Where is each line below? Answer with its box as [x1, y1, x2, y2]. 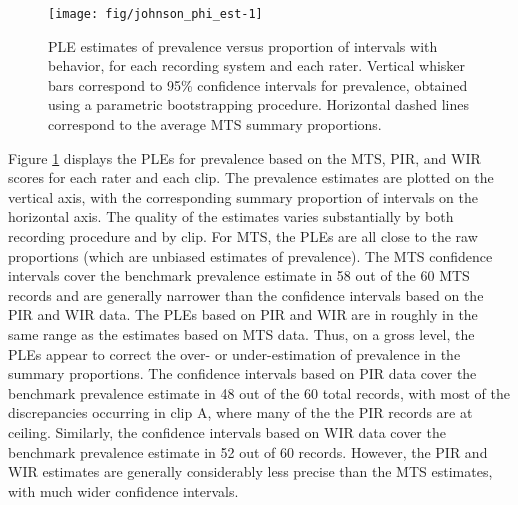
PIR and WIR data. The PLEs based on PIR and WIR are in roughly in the [8, 304, 478, 325]
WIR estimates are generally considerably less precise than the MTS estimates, [8, 461, 493, 482]
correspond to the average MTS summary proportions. [48, 114, 382, 135]
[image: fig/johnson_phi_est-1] [48, 7, 263, 21]
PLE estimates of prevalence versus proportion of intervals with [48, 35, 438, 56]
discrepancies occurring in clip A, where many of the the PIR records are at [8, 402, 473, 423]
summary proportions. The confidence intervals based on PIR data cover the [8, 363, 477, 384]
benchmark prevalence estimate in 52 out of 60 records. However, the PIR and [8, 441, 488, 462]
